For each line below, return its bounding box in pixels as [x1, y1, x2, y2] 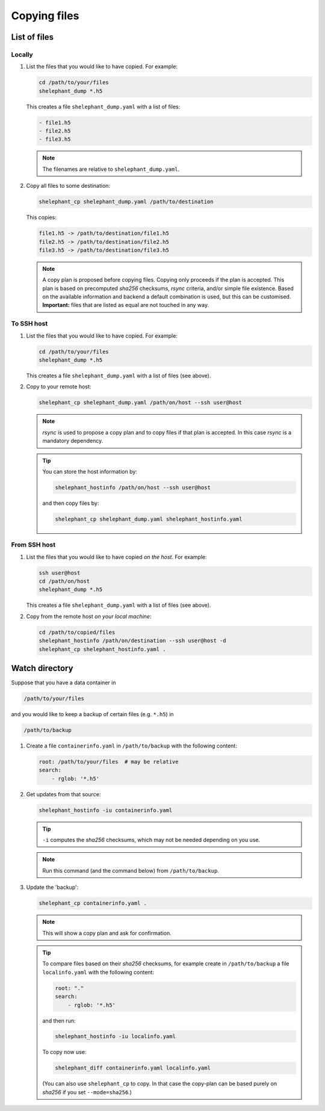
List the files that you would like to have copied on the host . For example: [26, 553, 207, 560]
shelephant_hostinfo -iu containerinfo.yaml [39, 806, 173, 814]
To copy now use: [42, 1048, 87, 1056]
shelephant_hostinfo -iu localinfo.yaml [55, 1033, 176, 1040]
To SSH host [11, 320, 48, 328]
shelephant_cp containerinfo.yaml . [39, 900, 147, 907]
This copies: [26, 214, 57, 221]
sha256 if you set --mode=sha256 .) [42, 1088, 132, 1095]
